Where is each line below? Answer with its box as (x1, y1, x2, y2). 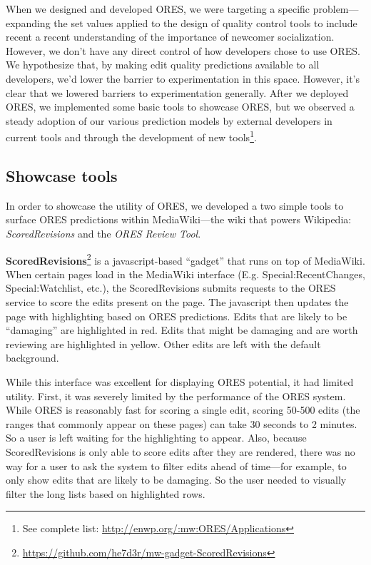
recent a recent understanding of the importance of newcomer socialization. (6, 29, 335, 44)
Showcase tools (6, 164, 118, 186)
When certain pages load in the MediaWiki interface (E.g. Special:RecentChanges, (6, 266, 365, 281)
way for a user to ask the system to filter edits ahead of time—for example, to (6, 458, 347, 473)
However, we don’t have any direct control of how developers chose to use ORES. (6, 43, 360, 58)
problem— (312, 1, 359, 16)
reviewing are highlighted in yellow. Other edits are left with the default (6, 336, 321, 351)
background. (6, 350, 59, 365)
